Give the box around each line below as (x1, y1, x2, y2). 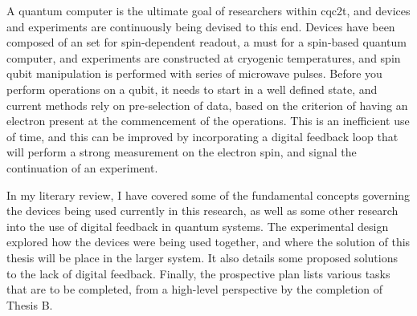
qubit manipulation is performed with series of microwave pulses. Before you (6, 65, 382, 82)
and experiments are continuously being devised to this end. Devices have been (6, 18, 395, 34)
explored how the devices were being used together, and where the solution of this (6, 233, 411, 250)
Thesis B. (6, 296, 53, 313)
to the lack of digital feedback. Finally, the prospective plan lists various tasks (6, 265, 390, 282)
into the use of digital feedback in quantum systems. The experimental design (6, 217, 389, 234)
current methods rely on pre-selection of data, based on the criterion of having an (6, 96, 408, 113)
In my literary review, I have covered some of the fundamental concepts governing (6, 186, 410, 203)
